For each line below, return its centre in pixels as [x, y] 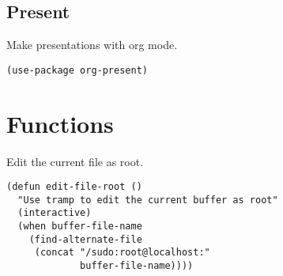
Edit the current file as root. [75, 161]
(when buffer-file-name [80, 227]
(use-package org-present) [77, 70]
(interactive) [55, 213]
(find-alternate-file [85, 239]
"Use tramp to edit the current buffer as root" [148, 200]
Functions [60, 123]
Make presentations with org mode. [92, 45]
